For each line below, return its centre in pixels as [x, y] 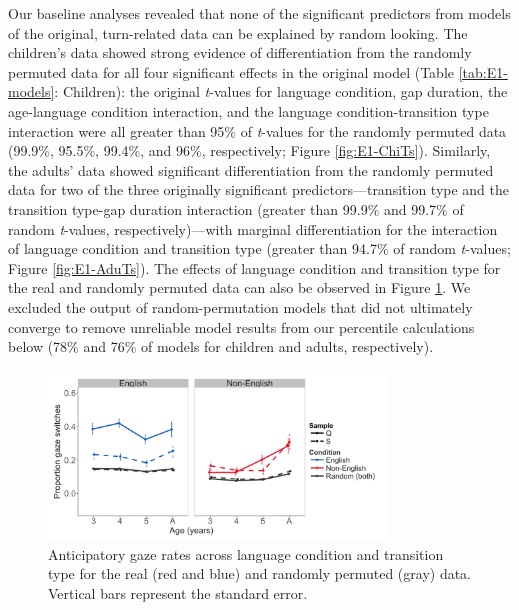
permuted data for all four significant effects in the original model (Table [231, 71]
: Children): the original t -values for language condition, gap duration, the [281, 91]
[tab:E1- [483, 71]
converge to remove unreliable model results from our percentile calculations [241, 326]
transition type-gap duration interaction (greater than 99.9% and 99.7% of [236, 208]
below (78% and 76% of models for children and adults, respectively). [221, 346]
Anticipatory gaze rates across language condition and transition [246, 553]
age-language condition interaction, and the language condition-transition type [248, 110]
